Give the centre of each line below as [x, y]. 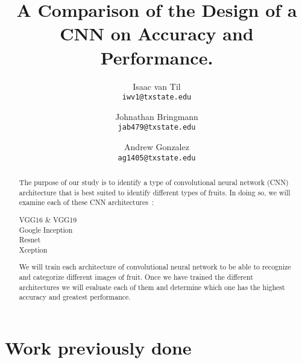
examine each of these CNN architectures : [87, 202]
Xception [33, 249]
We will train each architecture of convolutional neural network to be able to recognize [155, 267]
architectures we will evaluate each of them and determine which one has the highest [152, 287]
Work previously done [98, 348]
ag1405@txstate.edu [157, 158]
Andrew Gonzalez [157, 147]
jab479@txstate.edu [157, 128]
